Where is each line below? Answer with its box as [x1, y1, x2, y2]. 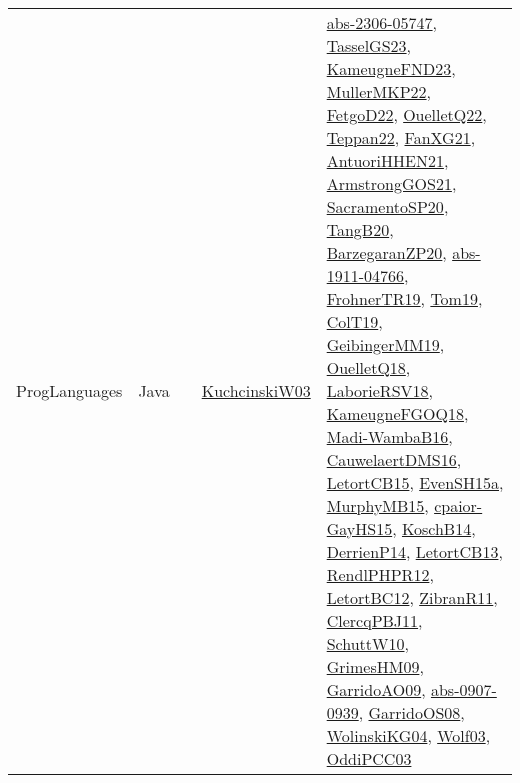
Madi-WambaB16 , [326, 425, 453, 448]
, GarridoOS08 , [358, 701, 465, 724]
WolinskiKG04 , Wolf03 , [326, 724, 491, 747]
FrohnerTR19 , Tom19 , [326, 287, 483, 310]
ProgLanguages [16, 379, 123, 402]
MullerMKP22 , [326, 80, 432, 103]
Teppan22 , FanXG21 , [326, 126, 476, 149]
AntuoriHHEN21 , [326, 149, 449, 172]
